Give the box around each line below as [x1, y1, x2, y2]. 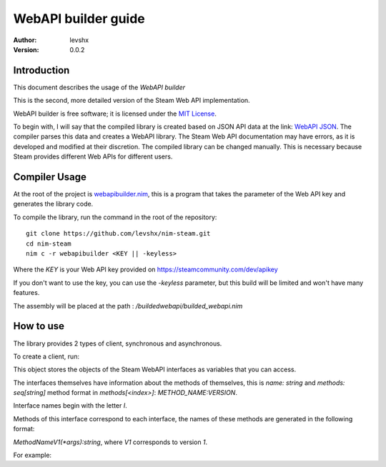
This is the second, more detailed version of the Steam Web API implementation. [13, 96, 250, 105]
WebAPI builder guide [13, 11, 146, 26]
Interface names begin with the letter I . [13, 401, 128, 410]
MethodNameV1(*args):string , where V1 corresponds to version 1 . [13, 438, 208, 446]
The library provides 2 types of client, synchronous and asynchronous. [13, 339, 222, 348]
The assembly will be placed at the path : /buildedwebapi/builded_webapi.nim [13, 301, 243, 310]
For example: [13, 451, 52, 460]
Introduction [13, 64, 70, 76]
